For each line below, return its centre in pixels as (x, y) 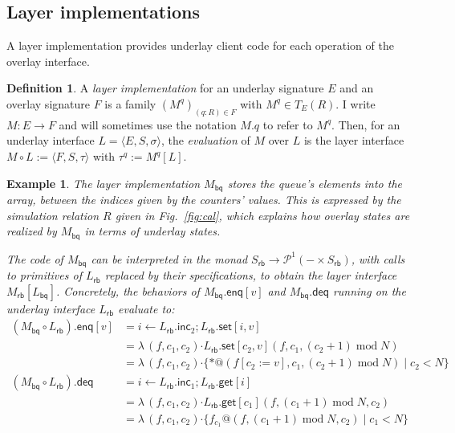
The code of (35, 258)
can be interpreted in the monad (169, 258)
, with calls (378, 258)
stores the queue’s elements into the (315, 183)
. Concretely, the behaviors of (128, 290)
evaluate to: (146, 308)
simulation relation (53, 215)
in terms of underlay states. (152, 231)
